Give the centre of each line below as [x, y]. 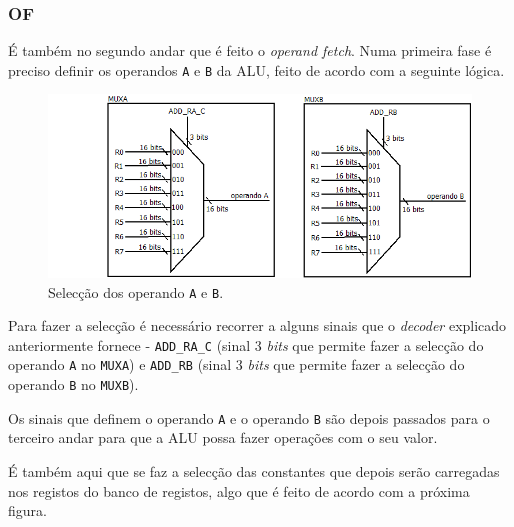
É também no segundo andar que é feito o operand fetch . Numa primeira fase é [250, 50]
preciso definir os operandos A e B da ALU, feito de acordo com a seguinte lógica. [256, 69]
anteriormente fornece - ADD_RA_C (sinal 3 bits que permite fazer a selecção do [246, 344]
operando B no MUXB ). [73, 384]
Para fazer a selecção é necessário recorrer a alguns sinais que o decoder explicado [257, 325]
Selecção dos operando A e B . [136, 291]
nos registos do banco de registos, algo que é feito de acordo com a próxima [239, 490]
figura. [27, 510]
